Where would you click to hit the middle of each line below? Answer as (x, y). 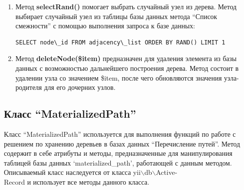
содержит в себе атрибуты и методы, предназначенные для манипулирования (118, 153)
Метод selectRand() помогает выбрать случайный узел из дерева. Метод (126, 6)
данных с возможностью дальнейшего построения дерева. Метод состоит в (127, 68)
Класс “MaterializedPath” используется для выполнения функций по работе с (120, 134)
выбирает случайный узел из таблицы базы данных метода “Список (116, 16)
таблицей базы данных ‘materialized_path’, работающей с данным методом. (118, 162)
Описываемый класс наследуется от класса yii (72, 172)
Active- (167, 172)
